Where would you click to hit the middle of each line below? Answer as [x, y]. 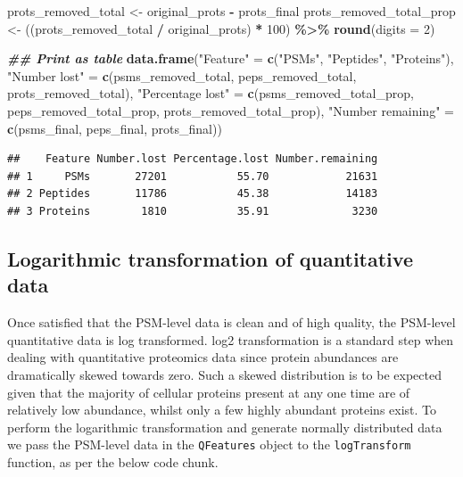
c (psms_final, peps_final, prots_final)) [115, 128]
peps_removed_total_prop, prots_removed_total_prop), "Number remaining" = [231, 110]
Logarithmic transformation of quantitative [210, 258]
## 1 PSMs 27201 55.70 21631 [193, 176]
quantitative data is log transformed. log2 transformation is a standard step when [231, 339]
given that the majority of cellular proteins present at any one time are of [209, 392]
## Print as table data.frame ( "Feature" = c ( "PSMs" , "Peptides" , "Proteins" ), [231, 58]
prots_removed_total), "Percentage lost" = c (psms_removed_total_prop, [211, 93]
